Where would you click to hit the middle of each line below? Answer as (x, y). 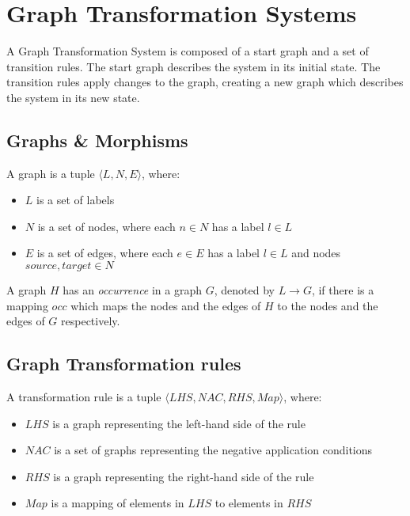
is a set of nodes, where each (106, 226)
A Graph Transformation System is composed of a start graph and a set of (188, 51)
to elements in (249, 503)
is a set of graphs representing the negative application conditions (213, 450)
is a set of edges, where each (105, 253)
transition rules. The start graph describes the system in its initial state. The (194, 66)
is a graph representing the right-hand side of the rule (184, 476)
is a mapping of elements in (118, 503)
